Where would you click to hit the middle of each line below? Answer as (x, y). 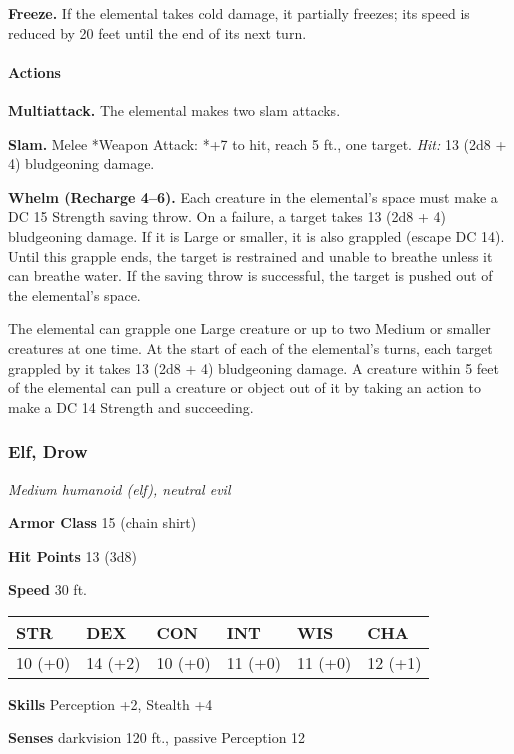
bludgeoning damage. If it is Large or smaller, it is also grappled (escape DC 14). (256, 235)
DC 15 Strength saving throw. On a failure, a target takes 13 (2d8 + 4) (227, 216)
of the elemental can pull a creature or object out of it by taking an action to (245, 387)
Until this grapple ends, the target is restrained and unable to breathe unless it (250, 255)
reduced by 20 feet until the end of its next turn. (157, 32)
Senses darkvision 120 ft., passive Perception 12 (157, 737)
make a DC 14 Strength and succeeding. (131, 406)
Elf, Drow (48, 451)
